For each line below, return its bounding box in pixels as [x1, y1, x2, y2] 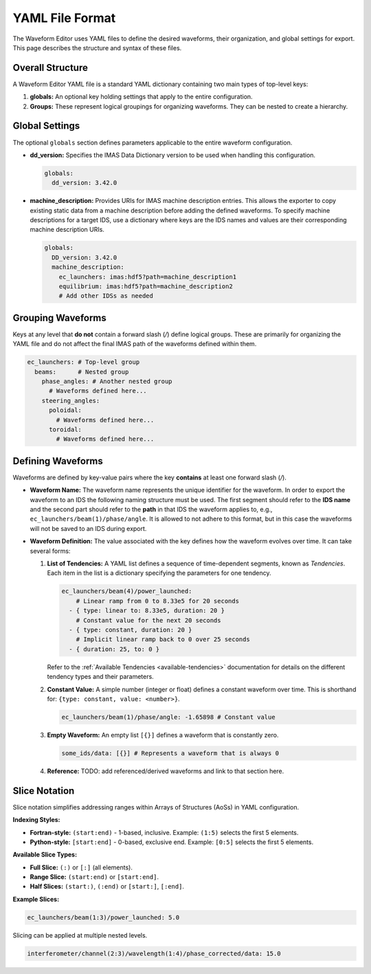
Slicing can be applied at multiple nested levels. [12, 931, 148, 939]
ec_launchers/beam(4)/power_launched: [61, 587, 192, 595]
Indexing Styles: [12, 816, 61, 824]
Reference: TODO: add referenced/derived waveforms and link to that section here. [47, 767, 284, 775]
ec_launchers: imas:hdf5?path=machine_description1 [58, 272, 237, 281]
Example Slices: [12, 895, 60, 903]
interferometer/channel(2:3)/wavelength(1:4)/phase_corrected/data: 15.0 [27, 949, 281, 957]
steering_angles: [41, 396, 100, 404]
